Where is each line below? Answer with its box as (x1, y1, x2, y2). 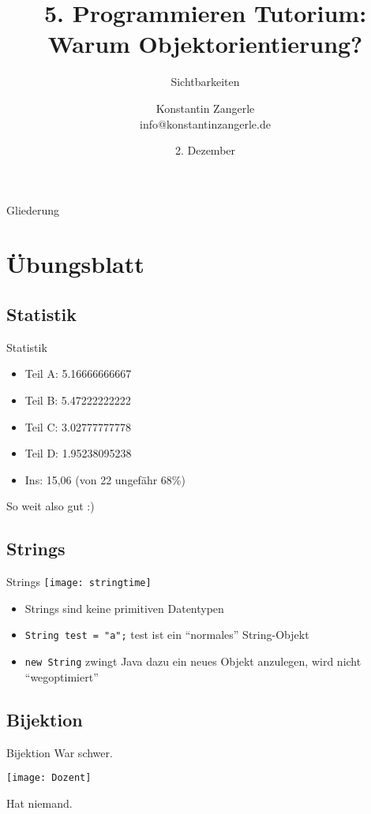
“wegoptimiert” (24, 668, 99, 685)
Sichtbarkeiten (171, 73, 240, 90)
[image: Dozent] (6, 772, 92, 784)
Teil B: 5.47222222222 (24, 392, 131, 409)
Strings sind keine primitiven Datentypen (24, 599, 224, 616)
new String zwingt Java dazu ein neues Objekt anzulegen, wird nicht (24, 653, 362, 670)
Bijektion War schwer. (6, 744, 113, 760)
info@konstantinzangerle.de (140, 115, 271, 132)
